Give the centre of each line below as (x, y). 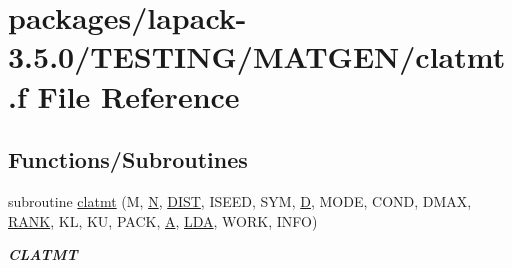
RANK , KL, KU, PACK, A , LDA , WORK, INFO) (163, 220)
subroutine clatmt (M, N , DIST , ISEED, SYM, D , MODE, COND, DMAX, (240, 200)
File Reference (138, 95)
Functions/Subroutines (128, 159)
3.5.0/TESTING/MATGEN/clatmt (257, 56)
